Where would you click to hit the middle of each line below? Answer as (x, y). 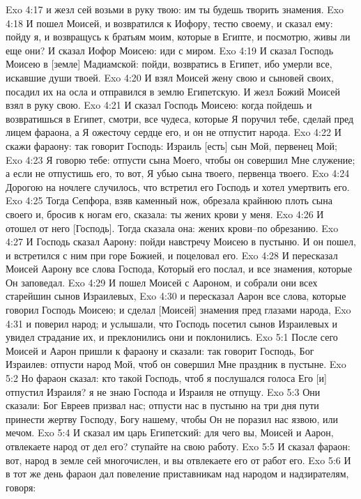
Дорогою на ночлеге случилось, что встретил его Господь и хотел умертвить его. (178, 186)
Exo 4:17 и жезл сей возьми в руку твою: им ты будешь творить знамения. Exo (175, 9)
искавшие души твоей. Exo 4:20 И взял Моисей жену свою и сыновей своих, (170, 77)
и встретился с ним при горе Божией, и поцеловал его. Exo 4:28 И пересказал (172, 255)
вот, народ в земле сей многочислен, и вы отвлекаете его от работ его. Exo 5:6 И (178, 460)
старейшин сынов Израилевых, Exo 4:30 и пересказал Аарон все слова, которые (176, 296)
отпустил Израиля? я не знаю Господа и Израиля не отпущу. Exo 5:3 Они (163, 391)
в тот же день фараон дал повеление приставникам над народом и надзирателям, (177, 474)
